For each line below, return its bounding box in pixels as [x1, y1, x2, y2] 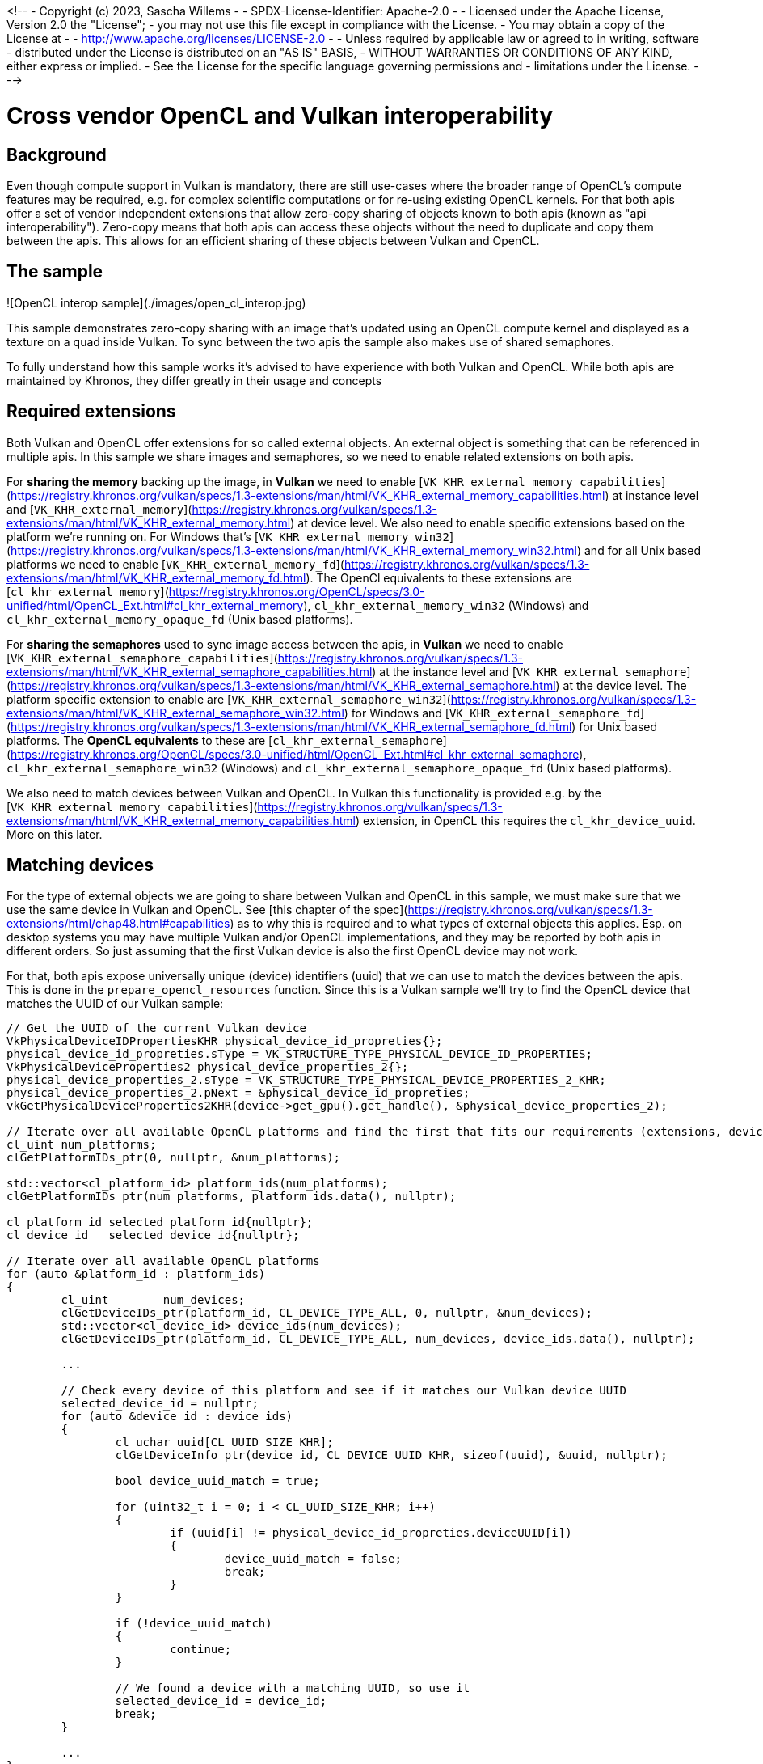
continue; [170, 1643, 232, 1656]
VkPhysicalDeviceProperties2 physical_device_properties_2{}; [6, 1060, 409, 1074]
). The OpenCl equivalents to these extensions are [306, 570, 572, 585]
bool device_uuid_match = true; [115, 1474, 320, 1488]
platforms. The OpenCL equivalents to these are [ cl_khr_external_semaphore [6, 733, 443, 747]
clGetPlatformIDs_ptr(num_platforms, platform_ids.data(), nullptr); [6, 1190, 457, 1203]
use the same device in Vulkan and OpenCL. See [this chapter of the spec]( [6, 903, 408, 917]
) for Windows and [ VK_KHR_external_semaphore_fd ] [344, 705, 645, 720]
